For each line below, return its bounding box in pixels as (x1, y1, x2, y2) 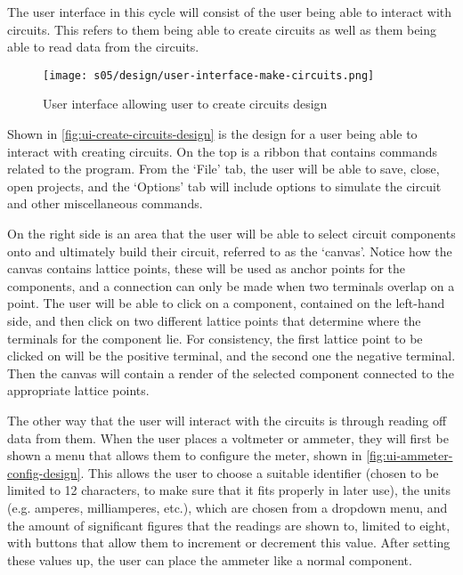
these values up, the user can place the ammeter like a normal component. (7, 550, 412, 569)
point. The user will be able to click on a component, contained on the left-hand (7, 294, 445, 312)
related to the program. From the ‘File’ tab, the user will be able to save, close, (7, 159, 440, 178)
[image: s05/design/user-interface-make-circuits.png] (43, 69, 375, 82)
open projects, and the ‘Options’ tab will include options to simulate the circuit (7, 176, 442, 195)
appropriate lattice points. (7, 381, 150, 400)
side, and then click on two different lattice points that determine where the (7, 311, 421, 329)
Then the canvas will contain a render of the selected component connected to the (7, 363, 454, 382)
